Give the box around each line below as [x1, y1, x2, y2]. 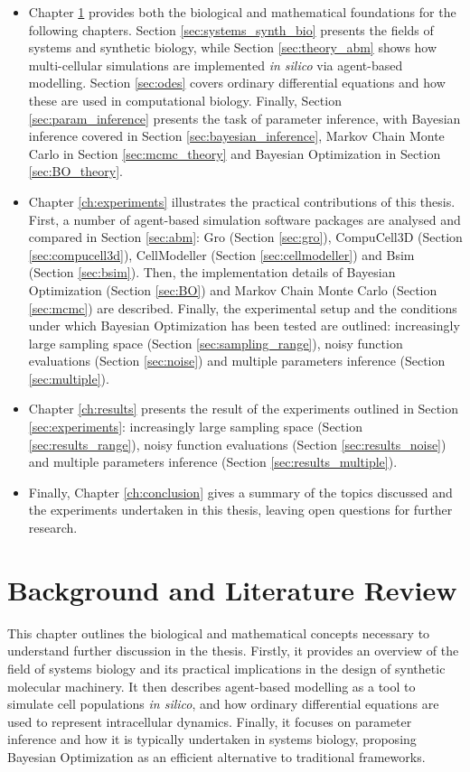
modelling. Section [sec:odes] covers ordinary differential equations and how [28, 73, 446, 92]
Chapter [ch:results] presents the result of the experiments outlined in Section [28, 399, 458, 418]
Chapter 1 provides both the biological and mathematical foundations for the [28, 3, 456, 21]
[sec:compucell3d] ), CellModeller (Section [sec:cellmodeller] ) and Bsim [28, 245, 415, 264]
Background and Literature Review [7, 571, 457, 608]
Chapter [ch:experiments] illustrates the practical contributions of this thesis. [28, 191, 456, 210]
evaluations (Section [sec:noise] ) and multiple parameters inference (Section [28, 351, 446, 370]
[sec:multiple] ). [28, 368, 109, 387]
